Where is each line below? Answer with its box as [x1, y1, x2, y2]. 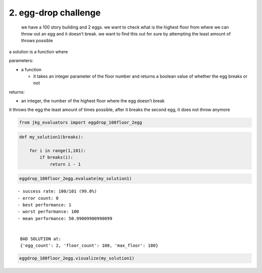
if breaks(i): [39, 155, 73, 160]
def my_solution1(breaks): [19, 134, 83, 140]
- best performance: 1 [17, 202, 72, 208]
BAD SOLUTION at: [20, 236, 62, 241]
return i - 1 [49, 161, 81, 167]
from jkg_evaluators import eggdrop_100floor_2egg [19, 120, 143, 126]
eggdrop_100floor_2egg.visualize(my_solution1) [19, 256, 134, 261]
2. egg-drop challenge [9, 7, 101, 18]
